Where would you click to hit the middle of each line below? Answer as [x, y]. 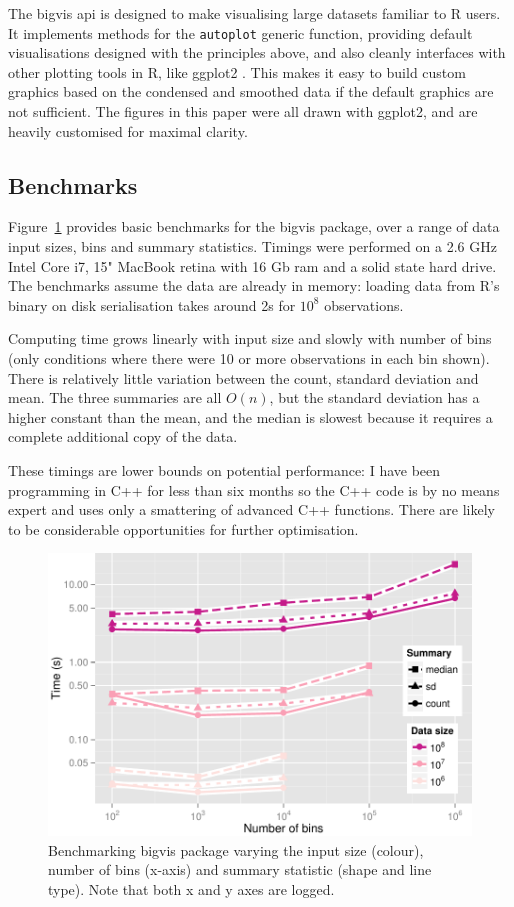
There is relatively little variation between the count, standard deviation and [243, 377]
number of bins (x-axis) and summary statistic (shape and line [240, 869]
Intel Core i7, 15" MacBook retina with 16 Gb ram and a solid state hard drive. [252, 265]
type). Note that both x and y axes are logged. [191, 888]
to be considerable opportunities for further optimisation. [183, 528]
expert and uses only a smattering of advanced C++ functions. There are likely [251, 509]
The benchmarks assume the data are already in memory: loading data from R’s [254, 285]
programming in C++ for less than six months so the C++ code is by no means [254, 489]
